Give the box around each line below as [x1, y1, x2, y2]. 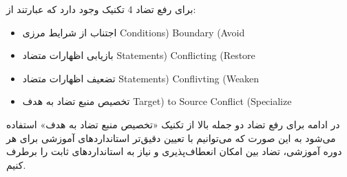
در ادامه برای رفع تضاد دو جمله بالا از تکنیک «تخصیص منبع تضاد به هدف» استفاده [6, 117, 340, 131]
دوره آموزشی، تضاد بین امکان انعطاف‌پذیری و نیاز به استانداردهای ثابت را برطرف [6, 144, 342, 158]
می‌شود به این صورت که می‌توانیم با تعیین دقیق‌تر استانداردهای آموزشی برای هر [6, 130, 336, 145]
